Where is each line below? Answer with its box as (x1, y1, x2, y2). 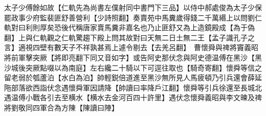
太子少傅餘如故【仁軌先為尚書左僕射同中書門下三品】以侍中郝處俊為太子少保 (4, 2, 262, 12)
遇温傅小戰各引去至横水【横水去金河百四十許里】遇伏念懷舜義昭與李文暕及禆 (4, 92, 262, 103)
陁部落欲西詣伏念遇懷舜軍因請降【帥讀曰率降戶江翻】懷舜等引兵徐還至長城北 (4, 82, 262, 92)
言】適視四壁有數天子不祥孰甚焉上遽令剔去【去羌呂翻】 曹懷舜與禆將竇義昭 (4, 42, 258, 53)
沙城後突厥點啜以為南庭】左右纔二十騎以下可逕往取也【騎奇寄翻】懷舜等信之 (4, 62, 262, 73)
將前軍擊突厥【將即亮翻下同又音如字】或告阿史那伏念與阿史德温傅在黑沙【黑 (4, 52, 262, 62)
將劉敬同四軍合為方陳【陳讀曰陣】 (4, 102, 119, 112)
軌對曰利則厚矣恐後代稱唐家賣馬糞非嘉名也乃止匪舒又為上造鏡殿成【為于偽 (4, 22, 255, 33)
